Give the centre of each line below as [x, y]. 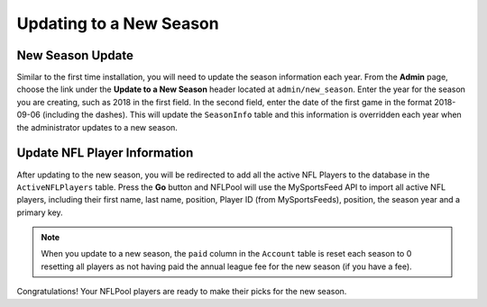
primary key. [40, 212]
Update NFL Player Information [105, 153]
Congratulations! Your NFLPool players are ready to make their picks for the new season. [182, 292]
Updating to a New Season [118, 23]
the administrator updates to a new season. [97, 127]
